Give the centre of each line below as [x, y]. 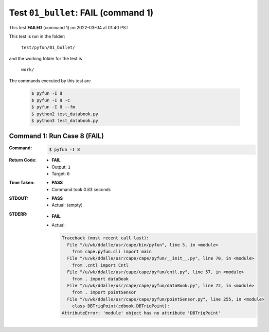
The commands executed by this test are [50, 81]
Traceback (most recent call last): [105, 238]
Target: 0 [61, 174]
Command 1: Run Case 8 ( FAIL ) [56, 136]
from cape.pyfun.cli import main [112, 252]
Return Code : [23, 160]
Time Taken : [22, 183]
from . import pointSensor [104, 292]
